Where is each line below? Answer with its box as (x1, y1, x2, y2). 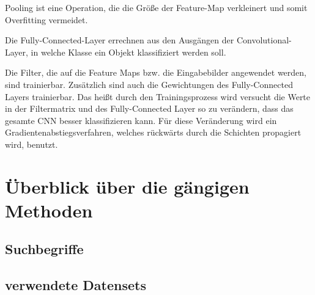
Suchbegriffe (5, 239, 84, 258)
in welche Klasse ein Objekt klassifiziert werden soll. (31, 45, 226, 58)
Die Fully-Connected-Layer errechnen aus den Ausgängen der (5, 34, 234, 46)
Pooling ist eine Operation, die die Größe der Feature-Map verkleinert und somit (5, 1, 308, 13)
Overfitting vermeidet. (5, 13, 88, 26)
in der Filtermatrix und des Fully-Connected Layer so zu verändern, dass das (5, 102, 294, 115)
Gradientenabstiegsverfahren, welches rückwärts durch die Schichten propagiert (5, 126, 302, 139)
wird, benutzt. (5, 137, 58, 150)
